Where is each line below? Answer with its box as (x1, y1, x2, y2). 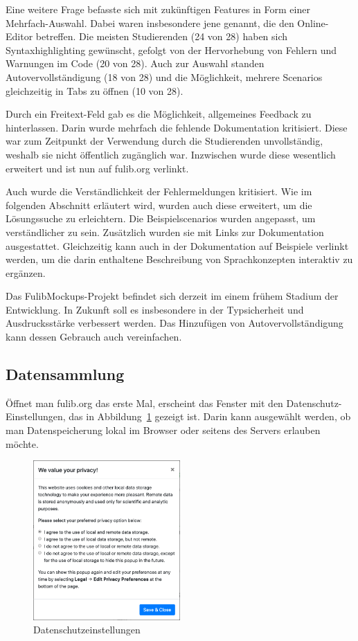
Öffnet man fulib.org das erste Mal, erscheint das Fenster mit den (6, 395, 283, 410)
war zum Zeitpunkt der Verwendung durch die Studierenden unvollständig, (6, 134, 323, 148)
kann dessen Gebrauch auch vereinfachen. (6, 329, 182, 344)
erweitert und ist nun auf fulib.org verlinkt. (6, 161, 189, 175)
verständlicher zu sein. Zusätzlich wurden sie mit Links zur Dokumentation (6, 224, 324, 239)
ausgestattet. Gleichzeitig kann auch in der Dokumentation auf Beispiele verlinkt (6, 238, 349, 253)
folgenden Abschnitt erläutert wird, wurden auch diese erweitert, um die (6, 197, 312, 212)
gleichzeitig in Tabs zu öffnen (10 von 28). (6, 83, 184, 98)
